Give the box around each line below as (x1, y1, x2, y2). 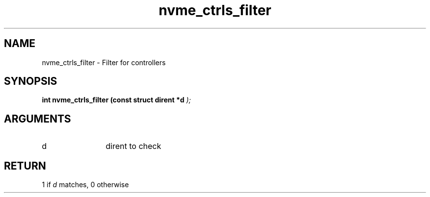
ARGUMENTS (4, 112, 71, 125)
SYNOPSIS (4, 75, 57, 88)
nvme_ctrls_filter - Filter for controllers (42, 58, 166, 67)
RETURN (4, 159, 46, 172)
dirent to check (106, 141, 161, 151)
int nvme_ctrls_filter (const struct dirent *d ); (42, 96, 191, 104)
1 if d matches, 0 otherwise (42, 180, 129, 189)
